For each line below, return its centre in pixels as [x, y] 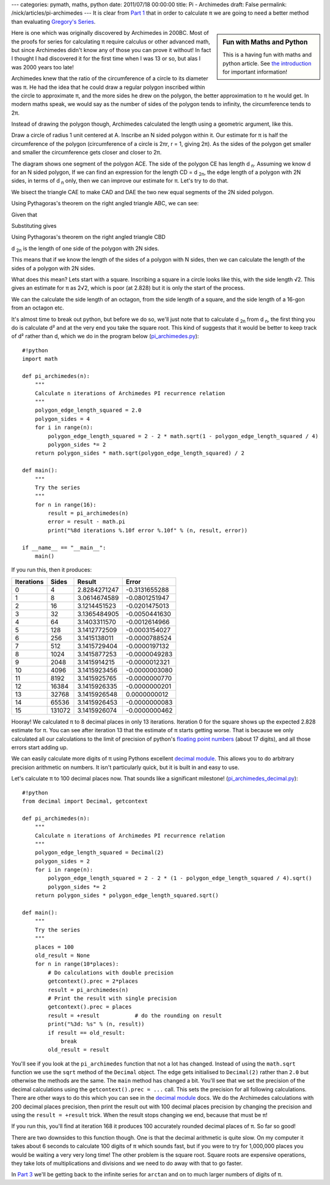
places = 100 [54, 947]
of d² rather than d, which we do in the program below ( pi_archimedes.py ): [105, 336]
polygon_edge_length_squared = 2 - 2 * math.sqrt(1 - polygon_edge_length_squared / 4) [183, 436]
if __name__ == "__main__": [64, 547]
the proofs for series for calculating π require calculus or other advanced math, [111, 41]
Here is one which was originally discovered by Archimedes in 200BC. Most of [110, 33]
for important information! [255, 72]
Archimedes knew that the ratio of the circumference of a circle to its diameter [110, 78]
